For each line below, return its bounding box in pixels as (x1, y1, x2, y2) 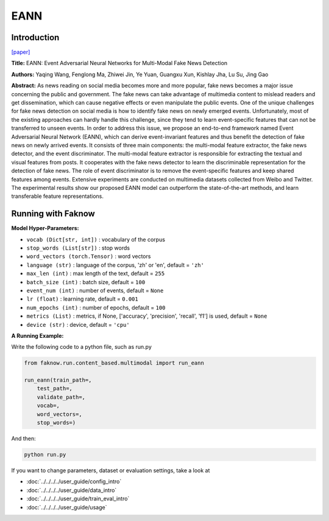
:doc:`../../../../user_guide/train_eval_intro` (26, 495, 130, 502)
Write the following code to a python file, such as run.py (11, 343, 152, 351)
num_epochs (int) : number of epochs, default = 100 (26, 304, 166, 311)
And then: (11, 435, 36, 442)
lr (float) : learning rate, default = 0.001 (26, 295, 138, 302)
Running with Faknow (11, 209, 96, 219)
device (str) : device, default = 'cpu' (26, 321, 130, 328)
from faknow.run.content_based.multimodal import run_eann (24, 360, 204, 366)
